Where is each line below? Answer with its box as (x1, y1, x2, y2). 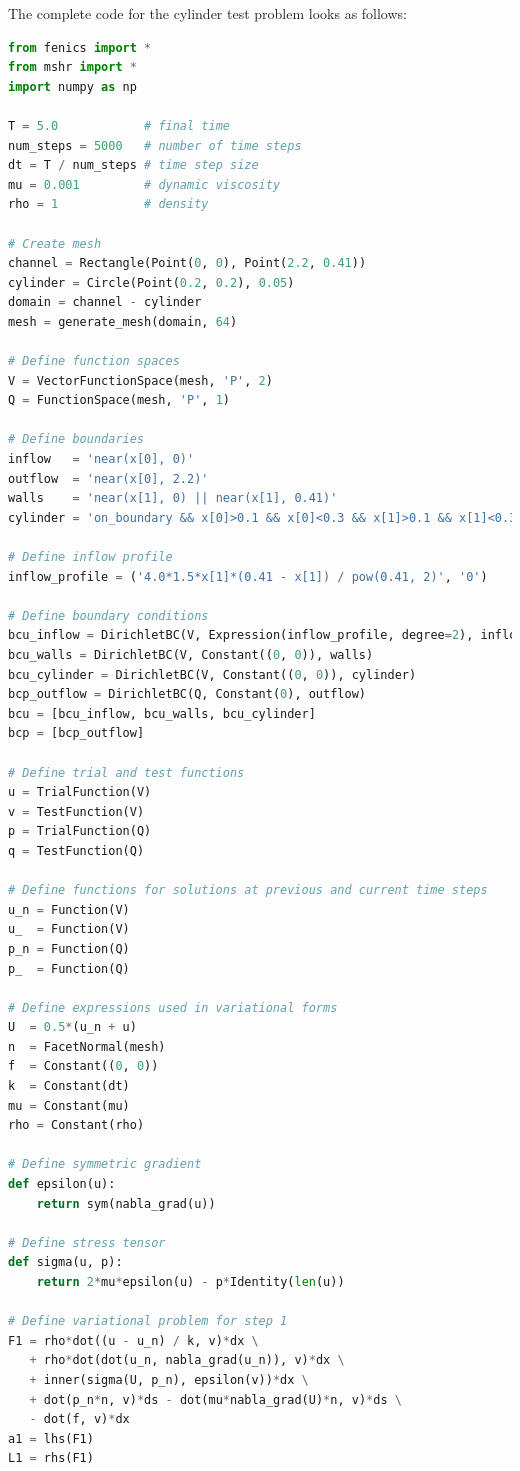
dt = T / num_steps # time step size (8, 158, 259, 173)
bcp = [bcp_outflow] (8, 726, 145, 741)
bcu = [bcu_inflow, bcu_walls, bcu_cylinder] (8, 706, 316, 721)
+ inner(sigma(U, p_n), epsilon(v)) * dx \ (29, 1372, 309, 1387)
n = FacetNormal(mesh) (8, 1039, 166, 1054)
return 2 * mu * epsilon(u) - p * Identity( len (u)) (36, 1275, 345, 1289)
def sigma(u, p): (8, 1255, 123, 1270)
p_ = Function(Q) (8, 961, 130, 976)
